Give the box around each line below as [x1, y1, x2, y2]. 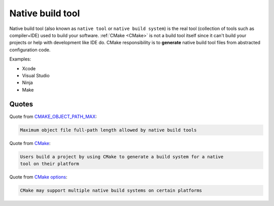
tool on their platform [20, 161, 80, 166]
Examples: [9, 56, 31, 62]
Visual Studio [22, 72, 50, 78]
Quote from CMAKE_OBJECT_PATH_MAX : [9, 113, 97, 120]
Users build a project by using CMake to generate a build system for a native [20, 154, 224, 160]
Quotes [9, 100, 33, 109]
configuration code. [9, 46, 51, 53]
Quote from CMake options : [9, 173, 67, 180]
